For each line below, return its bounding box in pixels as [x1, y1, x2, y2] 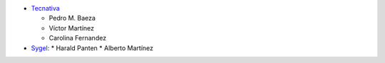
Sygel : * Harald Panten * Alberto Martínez [31, 43, 153, 52]
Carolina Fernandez [48, 34, 107, 42]
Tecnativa [31, 4, 60, 12]
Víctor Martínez [48, 23, 95, 32]
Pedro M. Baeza [48, 14, 96, 23]
